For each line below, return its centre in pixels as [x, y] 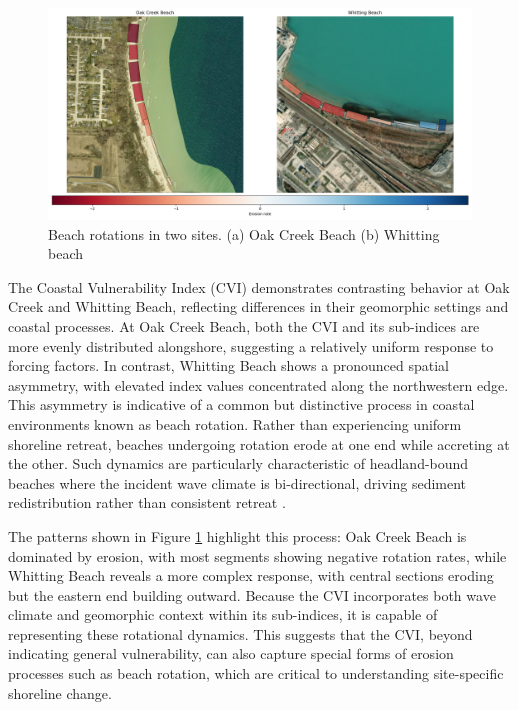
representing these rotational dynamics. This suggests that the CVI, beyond [240, 633]
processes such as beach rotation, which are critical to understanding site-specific [256, 673]
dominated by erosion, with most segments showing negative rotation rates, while [257, 555]
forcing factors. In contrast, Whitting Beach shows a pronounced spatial [228, 365]
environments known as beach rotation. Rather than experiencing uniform [235, 423]
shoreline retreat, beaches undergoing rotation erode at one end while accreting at [259, 443]
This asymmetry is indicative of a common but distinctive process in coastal [241, 404]
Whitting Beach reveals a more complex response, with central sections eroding [251, 575]
